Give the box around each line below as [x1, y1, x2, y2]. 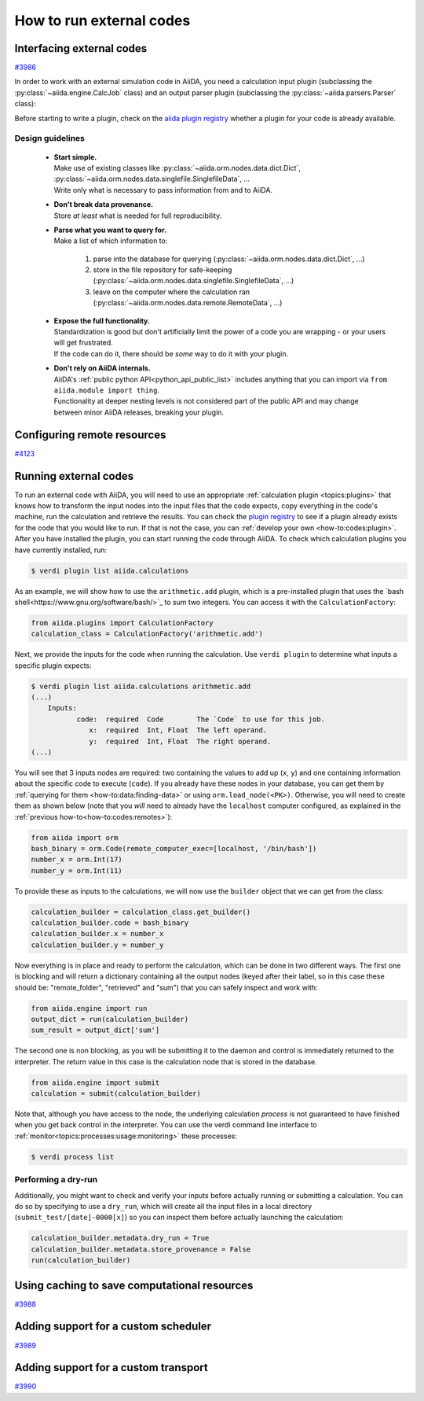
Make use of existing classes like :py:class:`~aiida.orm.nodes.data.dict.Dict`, [53, 163, 302, 172]
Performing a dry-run [14, 1174, 98, 1185]
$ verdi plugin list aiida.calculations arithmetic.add [31, 681, 251, 691]
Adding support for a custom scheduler [14, 1320, 212, 1333]
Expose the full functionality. [53, 315, 151, 326]
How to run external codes [14, 12, 191, 29]
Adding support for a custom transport [14, 1361, 208, 1374]
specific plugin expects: [14, 661, 92, 670]
